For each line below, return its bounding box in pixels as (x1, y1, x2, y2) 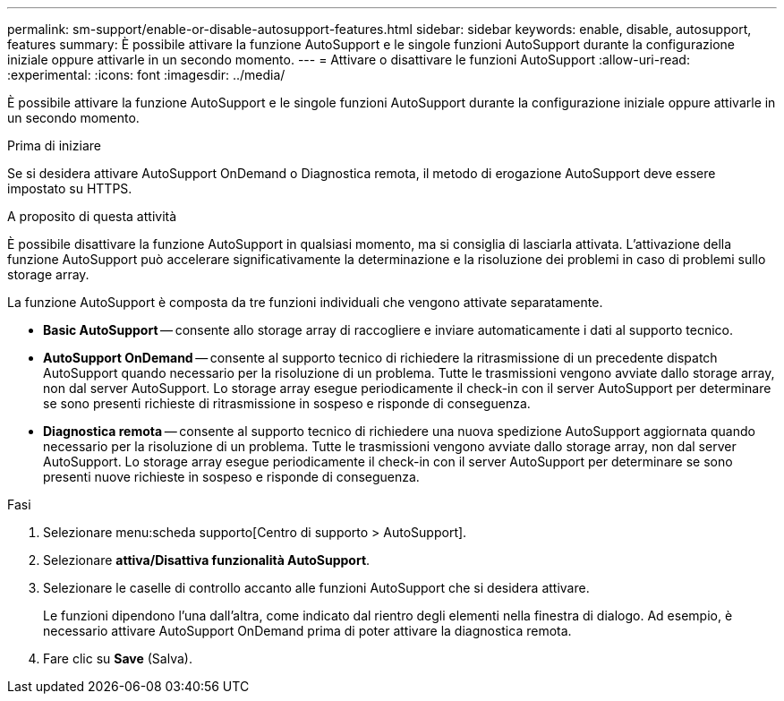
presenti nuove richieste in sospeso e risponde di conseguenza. (43, 469, 420, 484)
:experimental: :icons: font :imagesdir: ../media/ (7, 67, 285, 82)
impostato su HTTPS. (7, 181, 132, 196)
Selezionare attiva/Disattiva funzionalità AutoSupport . (43, 552, 371, 568)
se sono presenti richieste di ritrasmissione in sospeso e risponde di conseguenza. (43, 396, 531, 411)
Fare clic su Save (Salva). (43, 651, 192, 666)
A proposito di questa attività (7, 209, 177, 224)
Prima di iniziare (7, 138, 101, 153)
